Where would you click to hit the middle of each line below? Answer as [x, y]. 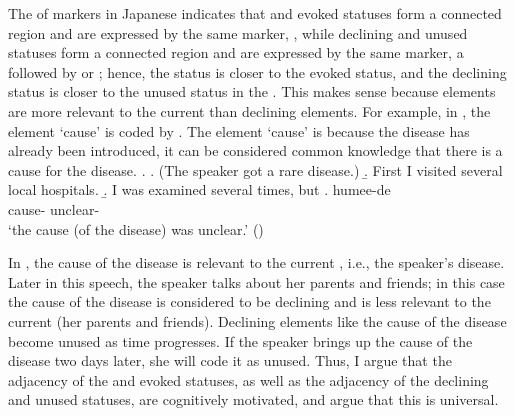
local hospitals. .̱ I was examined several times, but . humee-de [199, 189]
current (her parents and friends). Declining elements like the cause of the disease [257, 320]
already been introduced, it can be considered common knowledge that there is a [255, 150]
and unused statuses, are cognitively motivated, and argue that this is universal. [253, 399]
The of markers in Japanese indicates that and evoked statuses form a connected [255, 13]
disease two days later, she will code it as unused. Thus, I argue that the [230, 360]
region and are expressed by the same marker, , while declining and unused [238, 32]
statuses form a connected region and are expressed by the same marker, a [236, 52]
